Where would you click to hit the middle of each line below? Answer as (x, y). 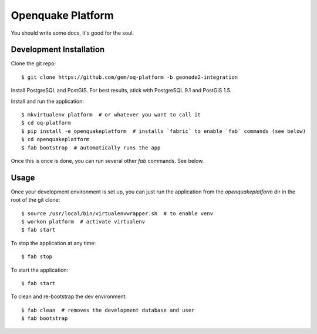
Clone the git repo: (33, 64)
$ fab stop (37, 257)
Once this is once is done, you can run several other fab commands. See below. (107, 161)
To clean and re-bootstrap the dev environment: (69, 296)
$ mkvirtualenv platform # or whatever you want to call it (111, 115)
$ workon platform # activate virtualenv (83, 222)
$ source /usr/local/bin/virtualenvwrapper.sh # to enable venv (117, 213)
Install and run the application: (48, 101)
